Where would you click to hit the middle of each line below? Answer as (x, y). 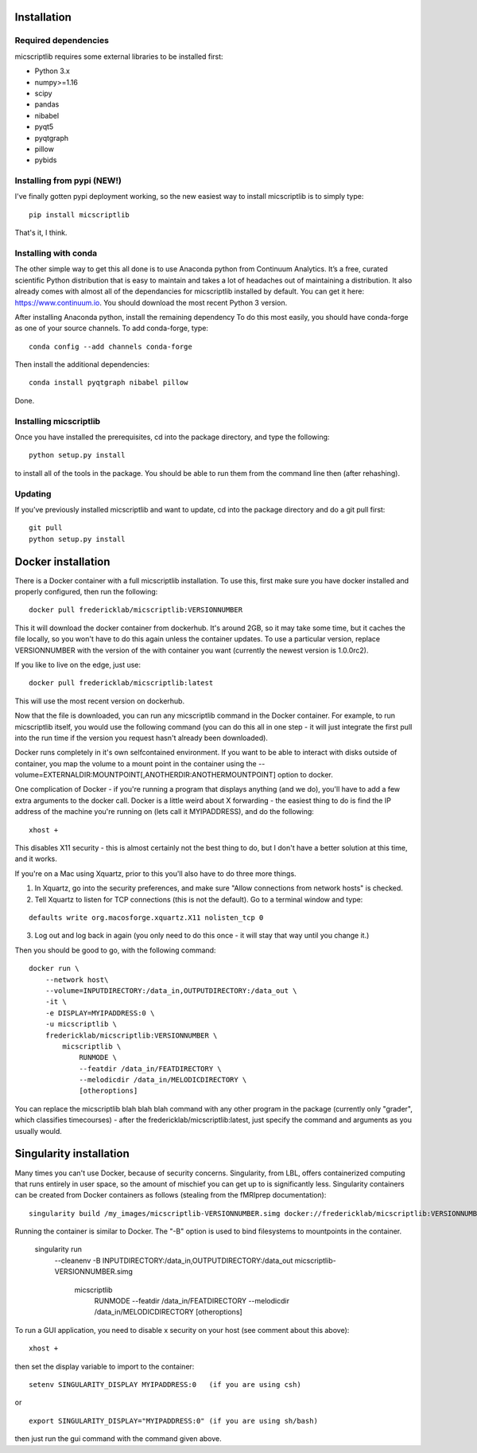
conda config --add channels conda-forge (111, 347)
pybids (46, 160)
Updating (33, 493)
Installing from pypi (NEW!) (68, 181)
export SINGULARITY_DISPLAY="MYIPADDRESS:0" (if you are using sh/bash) (173, 1421)
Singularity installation (72, 1154)
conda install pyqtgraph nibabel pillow (109, 383)
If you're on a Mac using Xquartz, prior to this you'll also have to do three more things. (156, 873)
